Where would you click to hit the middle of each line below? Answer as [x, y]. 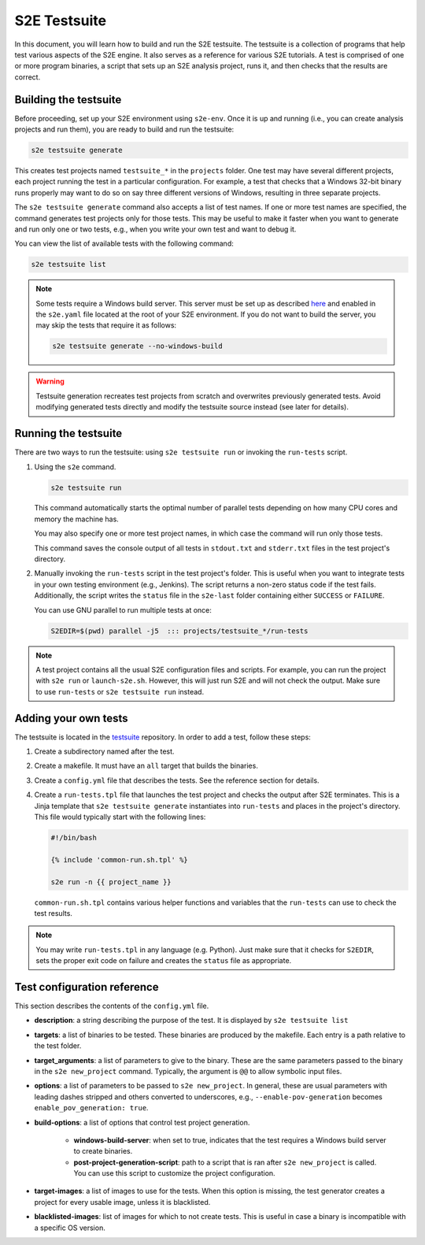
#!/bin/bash [74, 837]
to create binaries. [103, 1151]
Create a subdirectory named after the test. [104, 751]
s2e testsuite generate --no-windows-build [138, 346]
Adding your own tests [71, 718]
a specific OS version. [70, 1228]
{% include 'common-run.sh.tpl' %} [119, 860]
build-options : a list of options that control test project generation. [142, 1122]
